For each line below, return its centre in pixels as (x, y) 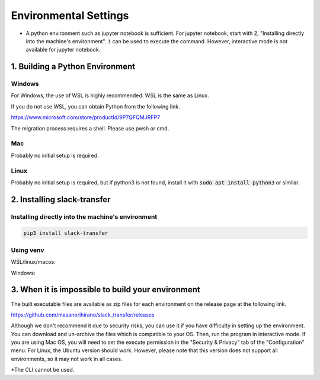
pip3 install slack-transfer (66, 233)
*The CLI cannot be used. (43, 370)
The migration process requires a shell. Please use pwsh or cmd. (90, 128)
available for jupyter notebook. (63, 50)
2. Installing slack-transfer (61, 199)
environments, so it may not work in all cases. (67, 359)
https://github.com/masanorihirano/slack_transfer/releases (83, 315)
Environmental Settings (70, 15)
